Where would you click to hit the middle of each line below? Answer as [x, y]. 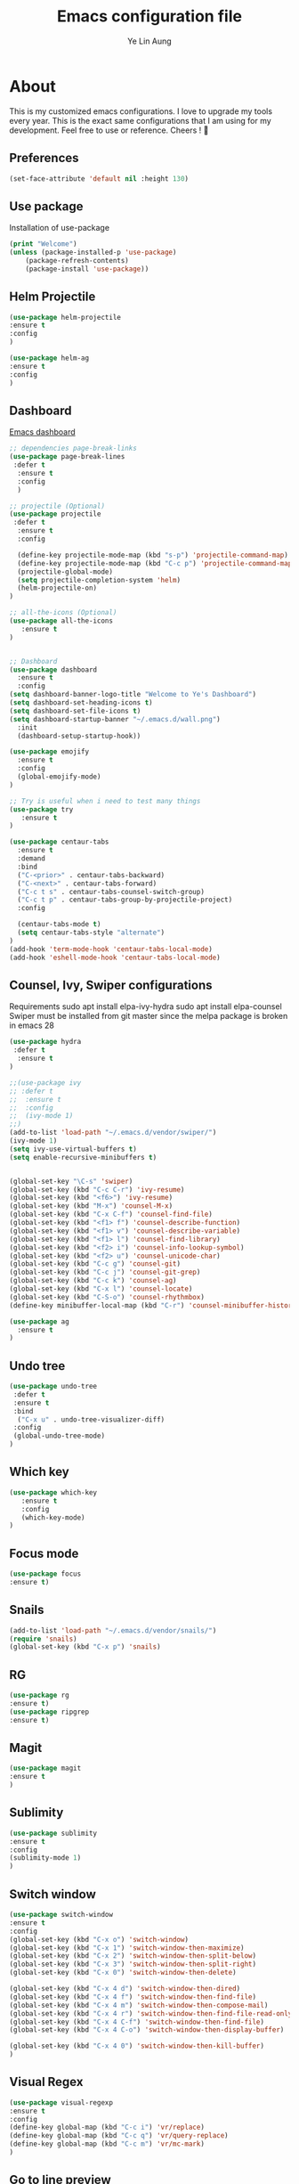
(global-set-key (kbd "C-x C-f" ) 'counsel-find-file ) [111, 1214]
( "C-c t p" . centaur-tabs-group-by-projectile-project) [125, 900]
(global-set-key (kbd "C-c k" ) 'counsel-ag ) [93, 1281]
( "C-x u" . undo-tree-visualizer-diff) [91, 1419]
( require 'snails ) [43, 1639]
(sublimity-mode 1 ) [45, 1858]
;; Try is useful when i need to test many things [105, 801]
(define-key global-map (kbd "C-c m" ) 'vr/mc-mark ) [107, 2144]
